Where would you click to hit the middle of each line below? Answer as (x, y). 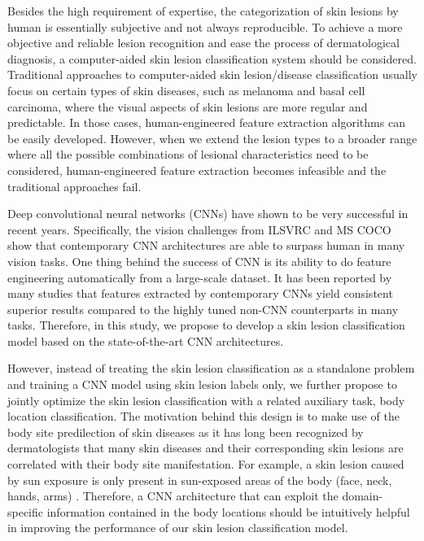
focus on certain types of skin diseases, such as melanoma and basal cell (186, 90)
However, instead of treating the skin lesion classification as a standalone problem (211, 368)
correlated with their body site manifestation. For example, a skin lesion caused (206, 464)
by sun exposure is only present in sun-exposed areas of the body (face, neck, (200, 480)
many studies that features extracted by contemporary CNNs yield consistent (200, 293)
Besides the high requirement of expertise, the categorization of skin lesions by (203, 11)
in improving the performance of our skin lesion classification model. (178, 528)
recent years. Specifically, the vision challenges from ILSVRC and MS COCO (199, 229)
